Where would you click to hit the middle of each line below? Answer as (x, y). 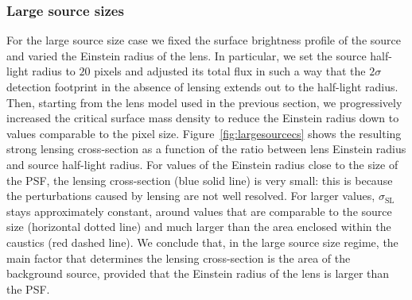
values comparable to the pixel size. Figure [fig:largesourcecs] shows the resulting (204, 133)
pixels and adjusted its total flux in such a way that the (230, 71)
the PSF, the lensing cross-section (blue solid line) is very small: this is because (200, 180)
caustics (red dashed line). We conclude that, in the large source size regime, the (202, 242)
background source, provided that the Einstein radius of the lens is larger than (198, 273)
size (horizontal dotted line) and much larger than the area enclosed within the (199, 227)
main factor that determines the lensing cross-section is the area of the (179, 258)
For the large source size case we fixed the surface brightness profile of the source (204, 40)
